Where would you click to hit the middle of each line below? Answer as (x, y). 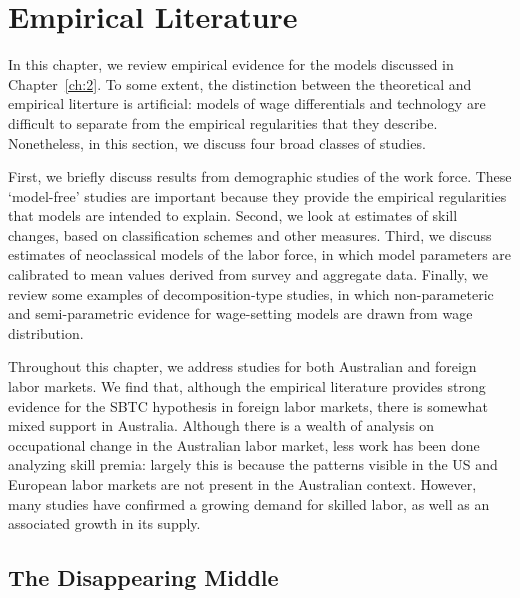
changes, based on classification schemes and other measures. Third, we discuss (250, 234)
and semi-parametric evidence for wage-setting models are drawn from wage (240, 313)
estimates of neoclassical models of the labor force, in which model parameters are (260, 254)
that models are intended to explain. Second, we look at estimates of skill (233, 215)
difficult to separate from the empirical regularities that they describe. (223, 122)
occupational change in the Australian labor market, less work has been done (244, 444)
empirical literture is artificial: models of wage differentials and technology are (247, 103)
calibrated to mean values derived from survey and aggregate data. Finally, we (248, 274)
